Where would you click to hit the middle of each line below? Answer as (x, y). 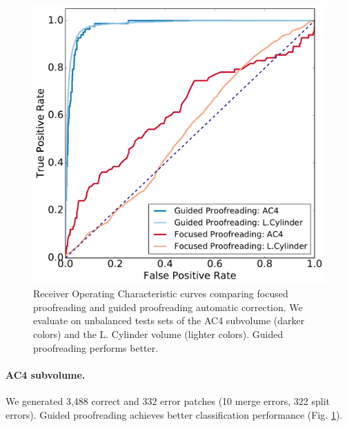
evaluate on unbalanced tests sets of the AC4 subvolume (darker (169, 320)
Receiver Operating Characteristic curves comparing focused (161, 294)
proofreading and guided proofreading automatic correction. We (168, 307)
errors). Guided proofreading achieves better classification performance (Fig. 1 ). (174, 414)
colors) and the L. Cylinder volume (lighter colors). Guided (158, 334)
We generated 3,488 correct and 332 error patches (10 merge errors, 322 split (168, 401)
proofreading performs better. (96, 347)
